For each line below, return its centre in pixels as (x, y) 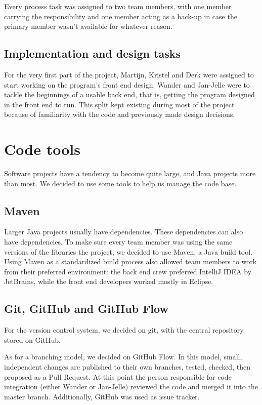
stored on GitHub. (32, 339)
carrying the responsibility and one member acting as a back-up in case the (121, 16)
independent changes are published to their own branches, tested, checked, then (127, 367)
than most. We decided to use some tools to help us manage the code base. (120, 183)
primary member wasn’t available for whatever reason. (88, 26)
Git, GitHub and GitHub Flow (86, 309)
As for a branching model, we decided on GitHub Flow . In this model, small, (123, 357)
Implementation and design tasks (92, 53)
